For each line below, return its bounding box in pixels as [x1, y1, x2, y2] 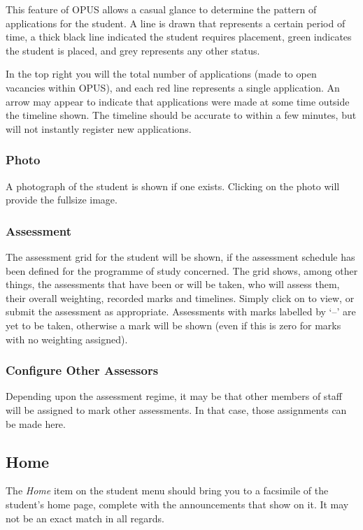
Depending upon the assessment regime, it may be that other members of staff [6, 389, 342, 403]
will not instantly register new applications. [6, 121, 192, 136]
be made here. [6, 416, 66, 431]
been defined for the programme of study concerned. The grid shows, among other [6, 263, 358, 278]
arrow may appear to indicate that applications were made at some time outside [6, 94, 350, 108]
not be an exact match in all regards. [6, 510, 164, 525]
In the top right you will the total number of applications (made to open [6, 66, 317, 81]
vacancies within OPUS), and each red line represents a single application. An [6, 80, 340, 94]
